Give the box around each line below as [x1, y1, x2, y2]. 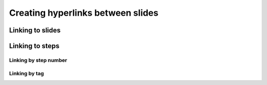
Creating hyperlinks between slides [9, 7, 159, 18]
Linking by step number [9, 57, 67, 63]
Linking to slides [9, 26, 61, 34]
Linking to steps [9, 42, 59, 50]
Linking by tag [9, 70, 44, 77]
